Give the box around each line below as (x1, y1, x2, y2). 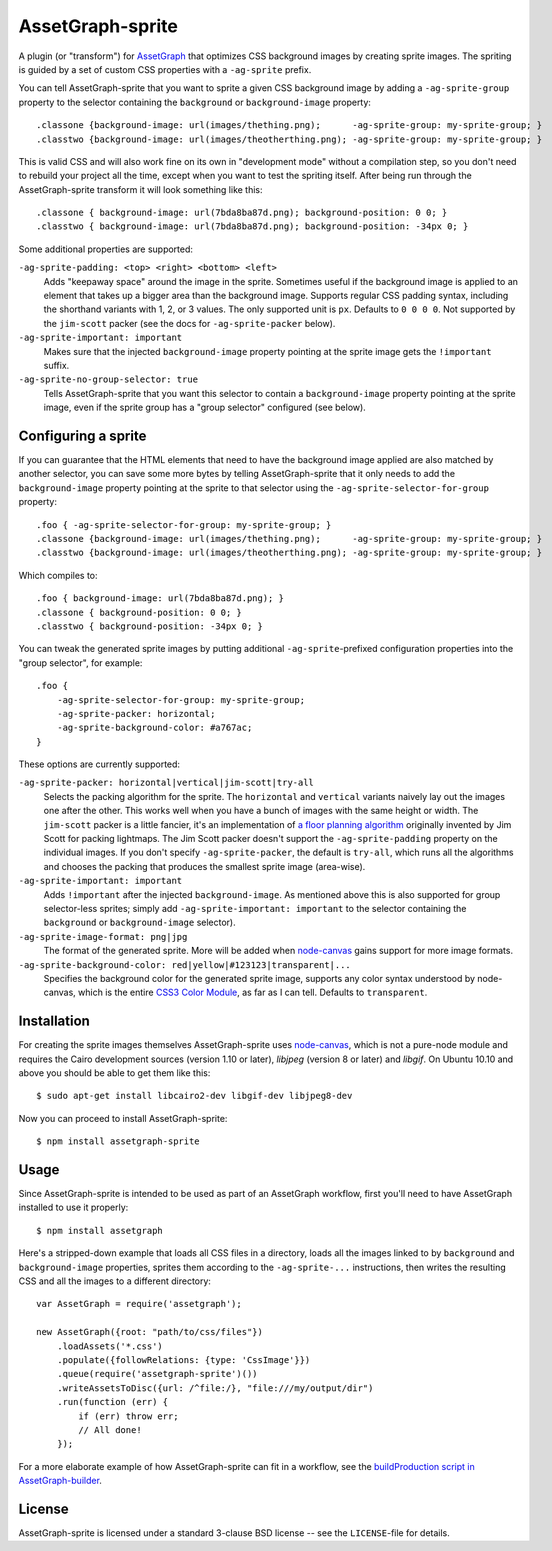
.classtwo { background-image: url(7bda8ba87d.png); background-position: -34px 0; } (36, 221, 469, 232)
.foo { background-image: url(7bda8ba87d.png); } (36, 593, 285, 604)
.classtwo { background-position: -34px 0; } (36, 620, 264, 632)
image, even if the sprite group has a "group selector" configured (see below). (43, 401, 367, 414)
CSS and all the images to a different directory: (18, 1275, 212, 1287)
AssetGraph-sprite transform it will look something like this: (18, 183, 264, 195)
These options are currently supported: (18, 758, 180, 770)
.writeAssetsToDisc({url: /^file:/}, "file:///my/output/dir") (56, 1382, 374, 1394)
